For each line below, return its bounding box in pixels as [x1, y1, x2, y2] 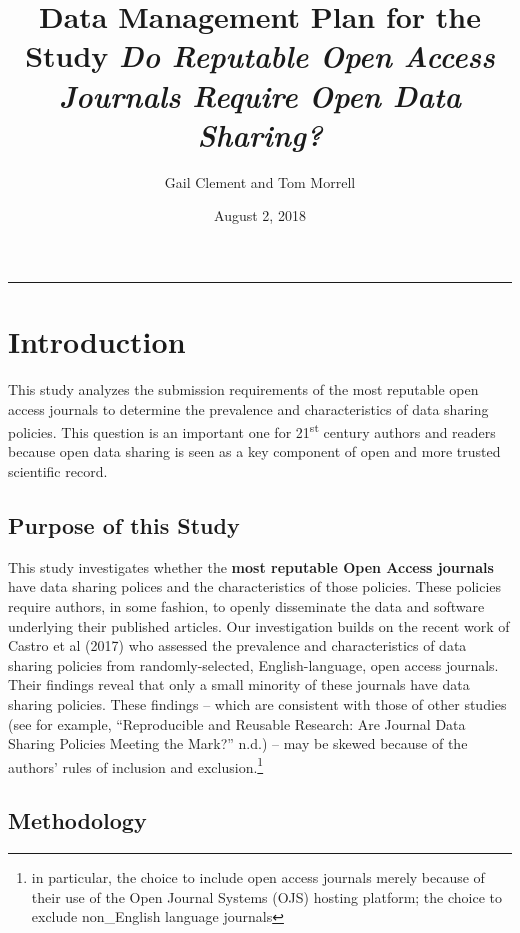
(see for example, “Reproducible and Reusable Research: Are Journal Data [8, 713, 466, 734]
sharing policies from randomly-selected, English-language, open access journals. [8, 654, 499, 675]
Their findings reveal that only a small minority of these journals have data [8, 674, 470, 695]
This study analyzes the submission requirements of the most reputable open [8, 379, 479, 399]
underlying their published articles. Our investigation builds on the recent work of [8, 615, 510, 636]
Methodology [8, 805, 147, 836]
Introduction [8, 321, 186, 362]
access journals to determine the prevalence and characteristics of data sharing [8, 398, 489, 419]
